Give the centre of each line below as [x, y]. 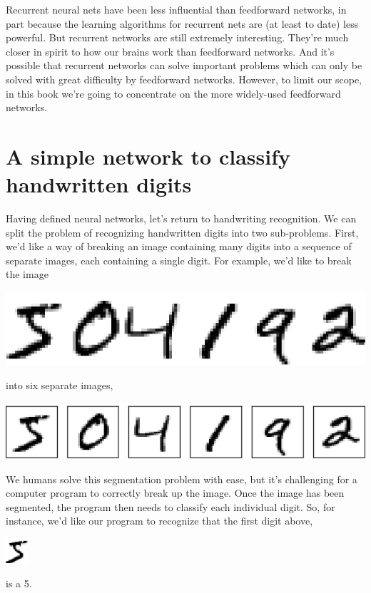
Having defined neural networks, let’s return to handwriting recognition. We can [181, 218]
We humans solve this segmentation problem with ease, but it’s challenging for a [182, 479]
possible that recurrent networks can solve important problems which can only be [184, 65]
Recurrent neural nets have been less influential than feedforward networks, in [176, 9]
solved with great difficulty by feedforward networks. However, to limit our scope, [184, 79]
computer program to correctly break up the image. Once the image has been [175, 493]
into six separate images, [60, 385]
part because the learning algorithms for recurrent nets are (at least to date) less [182, 23]
